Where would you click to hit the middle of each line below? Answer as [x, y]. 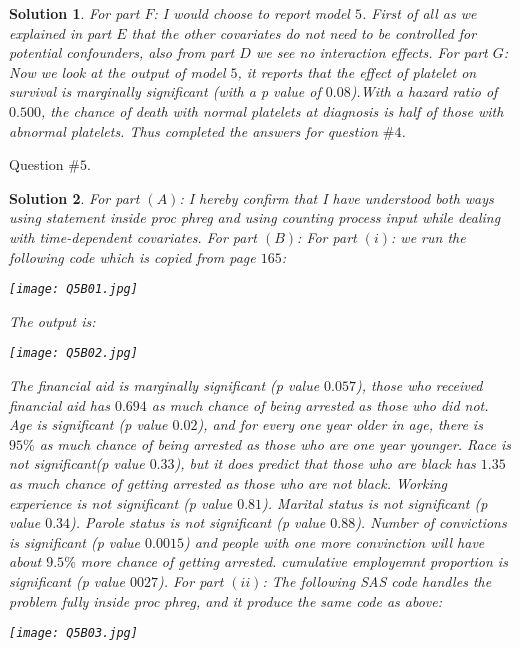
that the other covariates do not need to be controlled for [304, 32]
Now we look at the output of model [117, 71]
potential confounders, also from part [122, 52]
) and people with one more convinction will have [334, 541]
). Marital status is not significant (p [375, 502]
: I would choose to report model [251, 13]
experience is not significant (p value [121, 502]
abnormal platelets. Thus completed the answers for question [193, 130]
